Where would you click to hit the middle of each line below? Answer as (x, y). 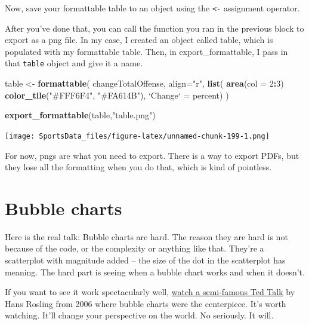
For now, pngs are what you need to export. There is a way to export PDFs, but (152, 155)
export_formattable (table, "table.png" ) (80, 115)
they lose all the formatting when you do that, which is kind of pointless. (138, 167)
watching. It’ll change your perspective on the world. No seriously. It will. (139, 315)
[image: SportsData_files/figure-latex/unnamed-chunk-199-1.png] (137, 136)
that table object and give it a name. (74, 63)
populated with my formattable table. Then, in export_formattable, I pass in (146, 51)
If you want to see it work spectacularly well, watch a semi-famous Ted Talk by (150, 292)
